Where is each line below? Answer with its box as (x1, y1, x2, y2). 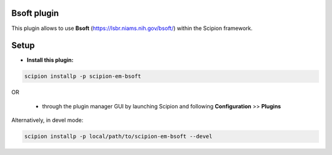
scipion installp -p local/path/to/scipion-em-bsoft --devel (24, 133, 213, 140)
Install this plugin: (26, 56, 74, 64)
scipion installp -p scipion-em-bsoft (24, 73, 141, 80)
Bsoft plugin (11, 8, 59, 18)
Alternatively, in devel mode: (11, 116, 84, 124)
